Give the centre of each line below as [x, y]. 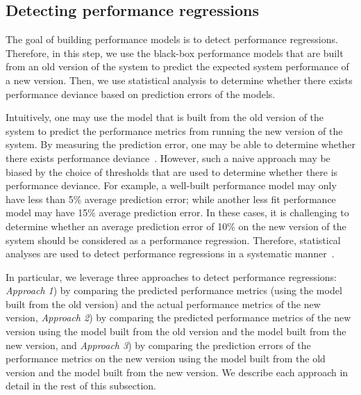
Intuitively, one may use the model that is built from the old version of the [165, 117]
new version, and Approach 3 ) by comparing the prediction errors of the [158, 345]
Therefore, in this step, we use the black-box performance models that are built [175, 53]
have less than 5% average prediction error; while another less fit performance [171, 199]
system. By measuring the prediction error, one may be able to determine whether [180, 144]
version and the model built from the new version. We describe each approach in [177, 372]
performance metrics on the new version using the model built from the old [166, 358]
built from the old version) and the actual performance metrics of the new [163, 304]
